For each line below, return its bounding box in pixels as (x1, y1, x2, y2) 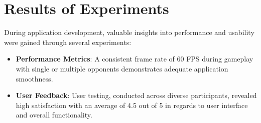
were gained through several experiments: (4, 36, 132, 47)
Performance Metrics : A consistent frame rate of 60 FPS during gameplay (16, 53, 253, 64)
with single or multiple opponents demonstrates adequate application (16, 63, 228, 73)
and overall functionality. (16, 109, 92, 120)
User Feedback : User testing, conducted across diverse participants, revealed (16, 90, 257, 100)
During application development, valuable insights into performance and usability (4, 27, 254, 37)
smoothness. (16, 73, 53, 83)
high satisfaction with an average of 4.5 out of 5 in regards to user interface (16, 99, 248, 110)
